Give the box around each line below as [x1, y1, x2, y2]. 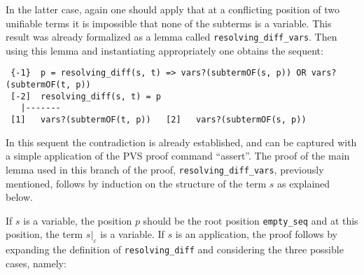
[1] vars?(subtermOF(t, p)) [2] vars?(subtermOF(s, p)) [10, 115, 307, 125]
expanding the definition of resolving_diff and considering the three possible [6, 242, 344, 257]
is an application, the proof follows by [175, 227, 337, 241]
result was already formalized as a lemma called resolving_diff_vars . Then [6, 29, 337, 44]
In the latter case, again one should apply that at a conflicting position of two [6, 2, 340, 16]
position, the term [6, 227, 83, 241]
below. [6, 190, 33, 204]
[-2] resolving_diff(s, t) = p [10, 91, 161, 101]
